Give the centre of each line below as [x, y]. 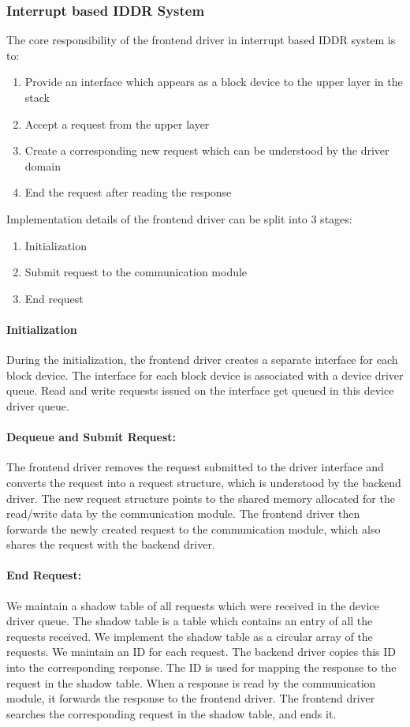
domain [43, 165]
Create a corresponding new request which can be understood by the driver [207, 150]
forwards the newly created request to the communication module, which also [194, 528]
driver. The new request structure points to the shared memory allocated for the [201, 498]
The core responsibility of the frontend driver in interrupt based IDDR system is [201, 40]
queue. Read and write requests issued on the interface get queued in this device [200, 390]
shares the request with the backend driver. [111, 544]
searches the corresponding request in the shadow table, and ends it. [171, 713]
